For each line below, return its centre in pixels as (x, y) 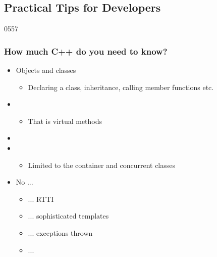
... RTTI (41, 199)
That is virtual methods (65, 121)
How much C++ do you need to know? (86, 51)
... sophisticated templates (68, 216)
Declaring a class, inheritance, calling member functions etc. (121, 87)
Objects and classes (46, 70)
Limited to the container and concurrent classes (102, 165)
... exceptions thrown (60, 232)
